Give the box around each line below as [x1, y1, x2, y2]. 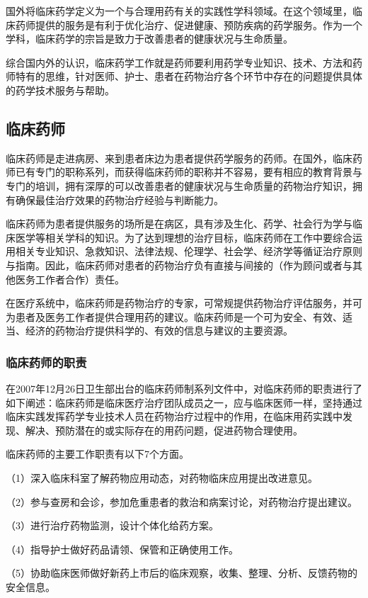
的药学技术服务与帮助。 [6, 82, 115, 97]
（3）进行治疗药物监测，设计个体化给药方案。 [6, 518, 219, 533]
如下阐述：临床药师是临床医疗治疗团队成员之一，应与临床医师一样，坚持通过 [6, 395, 362, 410]
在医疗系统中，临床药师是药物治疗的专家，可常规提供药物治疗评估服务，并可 [6, 295, 362, 310]
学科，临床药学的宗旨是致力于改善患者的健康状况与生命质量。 [6, 31, 293, 46]
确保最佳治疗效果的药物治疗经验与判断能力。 [15, 192, 224, 207]
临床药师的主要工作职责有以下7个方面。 [6, 446, 189, 461]
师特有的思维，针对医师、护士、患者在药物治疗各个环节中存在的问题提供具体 [6, 69, 362, 84]
